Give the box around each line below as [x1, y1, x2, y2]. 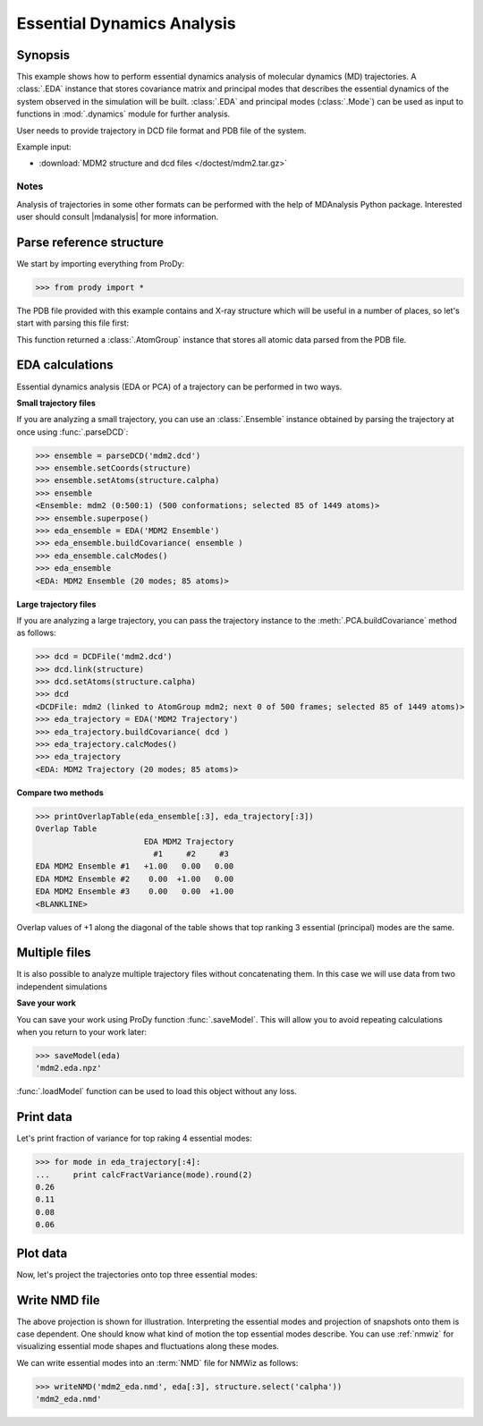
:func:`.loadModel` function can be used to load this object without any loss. [16, 1086, 297, 1097]
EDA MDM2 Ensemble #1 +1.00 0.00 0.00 [35, 862, 234, 871]
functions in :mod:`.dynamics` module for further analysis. [16, 108, 231, 120]
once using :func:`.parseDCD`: [16, 426, 129, 437]
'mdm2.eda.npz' [35, 1063, 102, 1074]
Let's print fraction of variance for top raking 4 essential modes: [16, 1133, 252, 1144]
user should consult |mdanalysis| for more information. [16, 211, 219, 222]
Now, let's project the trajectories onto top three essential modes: [16, 1269, 258, 1279]
